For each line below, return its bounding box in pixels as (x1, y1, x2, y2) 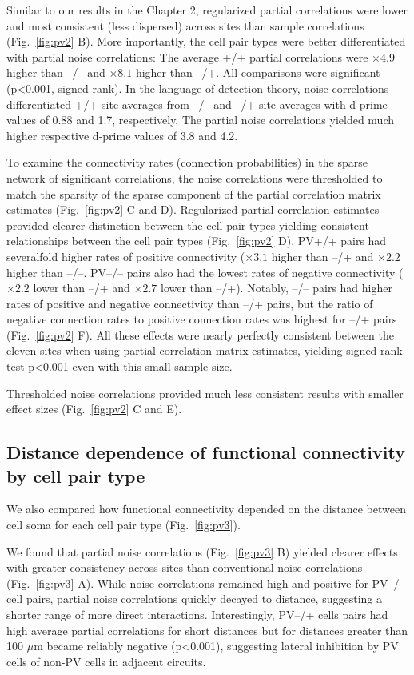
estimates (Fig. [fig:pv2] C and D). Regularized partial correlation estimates (6, 201, 380, 218)
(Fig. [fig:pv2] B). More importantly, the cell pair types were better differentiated (6, 33, 406, 50)
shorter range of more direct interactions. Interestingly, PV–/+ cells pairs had (6, 606, 388, 622)
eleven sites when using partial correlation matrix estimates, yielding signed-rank (6, 342, 403, 359)
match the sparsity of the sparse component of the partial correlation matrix (6, 185, 381, 202)
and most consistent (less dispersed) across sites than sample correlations (6, 17, 364, 34)
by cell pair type (6, 463, 145, 488)
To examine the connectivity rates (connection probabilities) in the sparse (6, 154, 368, 171)
